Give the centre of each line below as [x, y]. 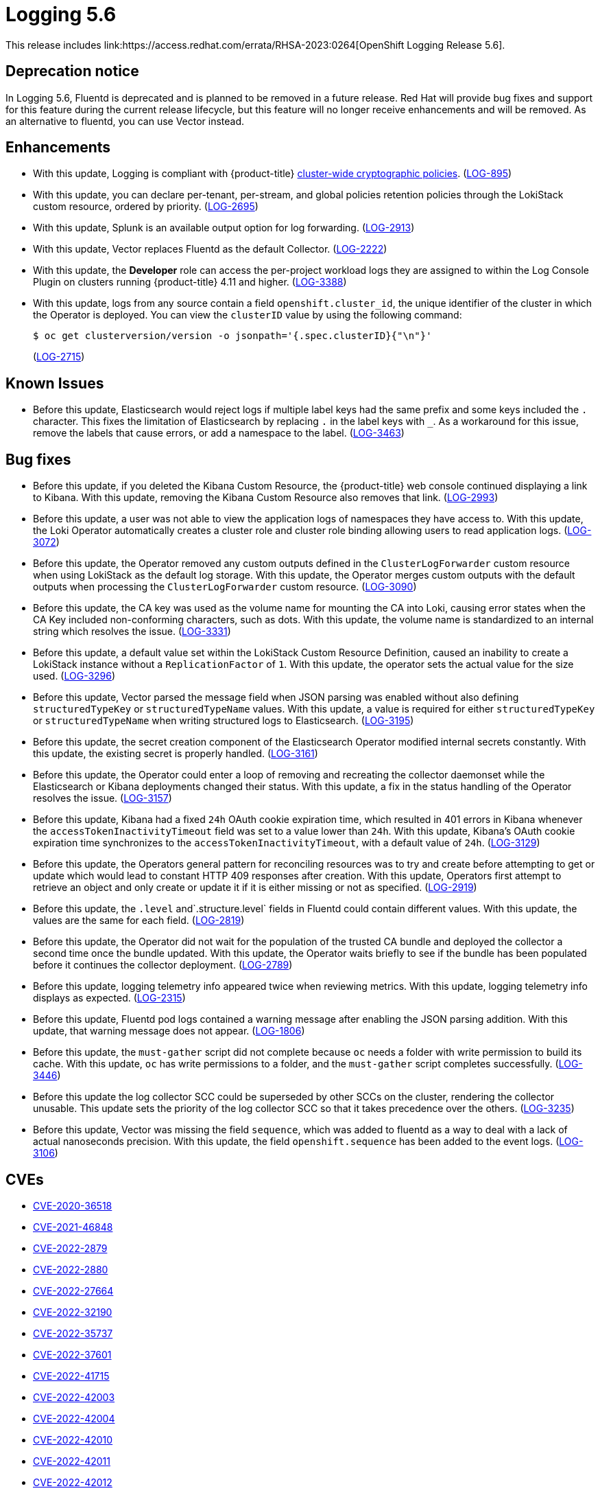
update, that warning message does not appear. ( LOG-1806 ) [169, 1031]
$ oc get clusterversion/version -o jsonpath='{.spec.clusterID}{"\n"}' [232, 336]
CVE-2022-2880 [71, 1269]
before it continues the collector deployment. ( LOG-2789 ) [163, 965]
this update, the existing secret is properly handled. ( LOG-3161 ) [176, 754]
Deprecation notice [72, 71]
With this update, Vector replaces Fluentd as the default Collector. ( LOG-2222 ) [210, 249]
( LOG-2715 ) [59, 357]
